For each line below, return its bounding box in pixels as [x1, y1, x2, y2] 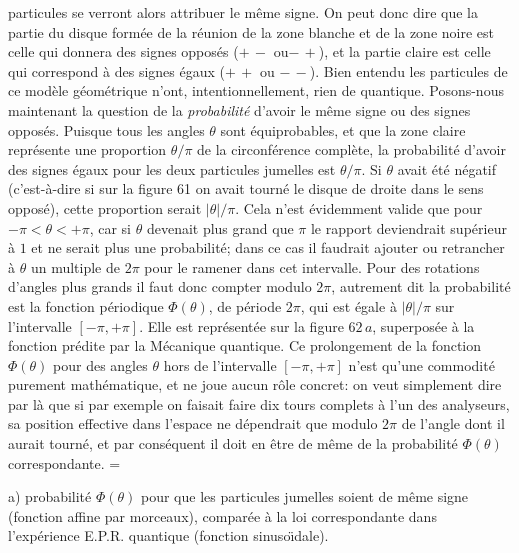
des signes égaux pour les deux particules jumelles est [8, 158, 336, 179]
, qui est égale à [300, 295, 397, 316]
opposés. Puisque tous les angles [8, 119, 205, 140]
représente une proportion [8, 139, 167, 160]
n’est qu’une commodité [348, 354, 495, 375]
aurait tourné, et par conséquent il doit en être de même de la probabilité [8, 433, 458, 454]
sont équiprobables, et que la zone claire [220, 119, 466, 140]
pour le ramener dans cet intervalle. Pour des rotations [144, 256, 480, 277]
